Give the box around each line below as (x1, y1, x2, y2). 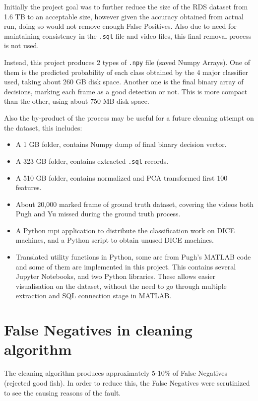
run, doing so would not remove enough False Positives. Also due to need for (4, 21, 237, 31)
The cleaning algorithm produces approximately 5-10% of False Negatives (4, 368, 228, 378)
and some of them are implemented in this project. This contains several (15, 261, 236, 271)
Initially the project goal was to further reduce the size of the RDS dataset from (4, 1, 248, 11)
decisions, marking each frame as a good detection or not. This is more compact (4, 86, 248, 96)
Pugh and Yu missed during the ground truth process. (15, 208, 181, 219)
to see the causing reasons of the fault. (4, 387, 121, 398)
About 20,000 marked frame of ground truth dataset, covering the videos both (15, 199, 254, 209)
